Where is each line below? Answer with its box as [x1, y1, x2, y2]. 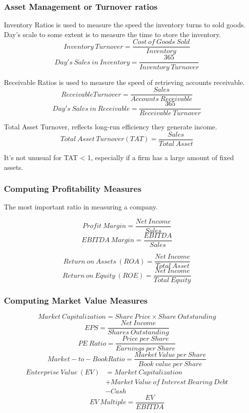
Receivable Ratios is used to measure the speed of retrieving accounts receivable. [4, 77, 245, 87]
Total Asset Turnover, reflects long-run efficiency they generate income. [4, 122, 217, 132]
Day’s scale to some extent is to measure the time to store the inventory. [4, 29, 221, 39]
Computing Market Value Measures [4, 294, 148, 307]
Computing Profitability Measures [4, 183, 142, 195]
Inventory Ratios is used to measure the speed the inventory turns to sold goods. [4, 20, 246, 30]
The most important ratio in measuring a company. [4, 202, 158, 212]
